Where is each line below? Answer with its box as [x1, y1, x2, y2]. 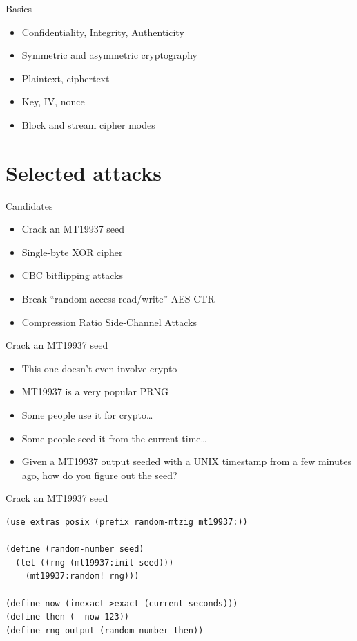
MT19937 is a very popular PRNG [21, 384, 169, 399]
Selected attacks [6, 158, 162, 186]
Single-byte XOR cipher [21, 244, 123, 259]
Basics [6, 1, 32, 15]
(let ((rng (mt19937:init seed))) [15, 557, 174, 568]
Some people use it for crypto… [21, 408, 153, 422]
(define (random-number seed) [6, 544, 144, 554]
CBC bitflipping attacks [21, 268, 123, 282]
